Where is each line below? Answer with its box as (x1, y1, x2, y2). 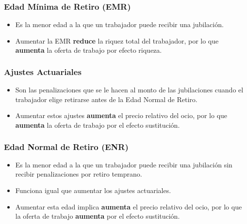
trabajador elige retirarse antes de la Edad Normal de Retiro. (15, 94, 198, 104)
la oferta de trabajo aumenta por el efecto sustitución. (15, 211, 180, 221)
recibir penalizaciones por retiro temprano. (15, 169, 142, 179)
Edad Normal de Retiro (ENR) (4, 140, 129, 152)
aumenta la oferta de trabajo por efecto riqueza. (15, 45, 162, 55)
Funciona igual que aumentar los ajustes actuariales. (15, 185, 171, 195)
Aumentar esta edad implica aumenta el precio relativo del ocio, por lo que (15, 201, 242, 211)
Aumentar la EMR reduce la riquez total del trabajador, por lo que (15, 35, 219, 45)
